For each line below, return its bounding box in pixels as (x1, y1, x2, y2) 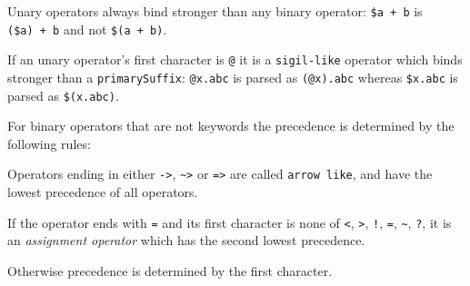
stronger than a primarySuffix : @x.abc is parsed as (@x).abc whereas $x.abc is (7, 67, 458, 86)
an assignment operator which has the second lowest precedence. (7, 231, 365, 250)
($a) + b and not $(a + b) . (7, 19, 167, 38)
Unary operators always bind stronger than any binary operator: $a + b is (7, 2, 423, 20)
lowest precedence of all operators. (7, 182, 198, 202)
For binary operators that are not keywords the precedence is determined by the (7, 116, 455, 135)
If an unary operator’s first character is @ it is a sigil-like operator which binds (7, 50, 463, 69)
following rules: (7, 133, 91, 153)
